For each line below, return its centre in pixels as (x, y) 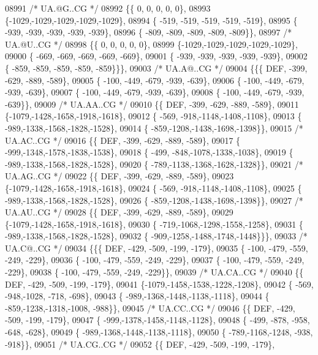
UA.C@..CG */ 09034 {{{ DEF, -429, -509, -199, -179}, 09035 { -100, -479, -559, (157, 248)
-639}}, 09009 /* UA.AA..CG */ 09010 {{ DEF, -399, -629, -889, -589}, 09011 (152, 104)
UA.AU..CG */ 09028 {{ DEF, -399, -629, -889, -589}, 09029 (119, 212)
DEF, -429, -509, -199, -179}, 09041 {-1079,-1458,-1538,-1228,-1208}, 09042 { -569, (159, 284)
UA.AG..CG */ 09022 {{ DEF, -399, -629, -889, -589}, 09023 (119, 176)
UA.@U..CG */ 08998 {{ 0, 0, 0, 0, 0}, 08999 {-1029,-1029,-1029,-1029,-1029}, (152, 44)
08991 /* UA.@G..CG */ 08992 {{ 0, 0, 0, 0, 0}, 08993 (108, 8)
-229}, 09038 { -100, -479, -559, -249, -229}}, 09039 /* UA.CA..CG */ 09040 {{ (154, 272)
